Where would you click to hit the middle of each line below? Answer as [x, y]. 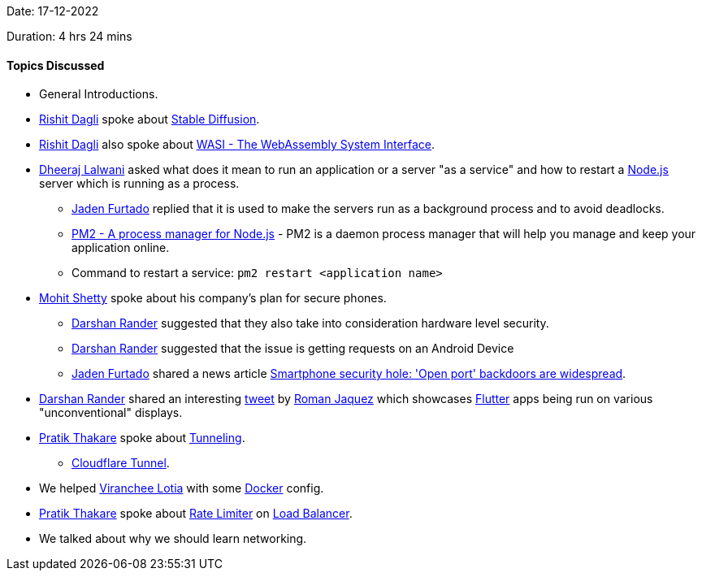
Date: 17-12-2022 [53, 11]
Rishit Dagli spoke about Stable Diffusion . [149, 119]
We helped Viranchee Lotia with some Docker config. [182, 488]
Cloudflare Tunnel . [121, 463]
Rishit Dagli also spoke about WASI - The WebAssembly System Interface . [237, 145]
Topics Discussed [56, 65]
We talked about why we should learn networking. [173, 539]
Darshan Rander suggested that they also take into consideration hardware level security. [310, 323]
